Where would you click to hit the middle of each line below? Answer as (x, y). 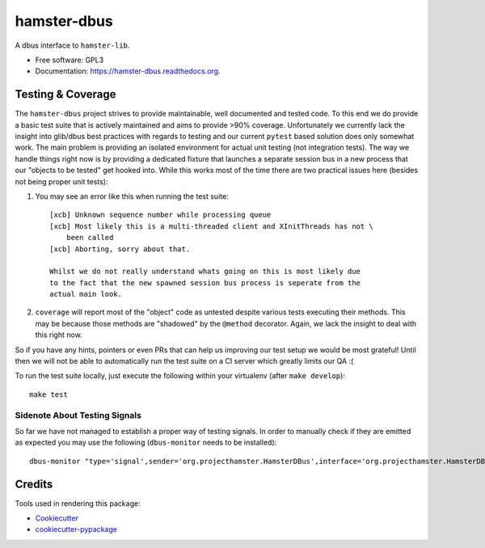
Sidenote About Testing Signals (78, 415)
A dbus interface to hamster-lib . (72, 45)
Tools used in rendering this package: (78, 503)
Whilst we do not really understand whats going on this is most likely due (205, 272)
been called (90, 238)
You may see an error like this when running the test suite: (132, 196)
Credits (34, 484)
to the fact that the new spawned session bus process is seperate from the (205, 282)
